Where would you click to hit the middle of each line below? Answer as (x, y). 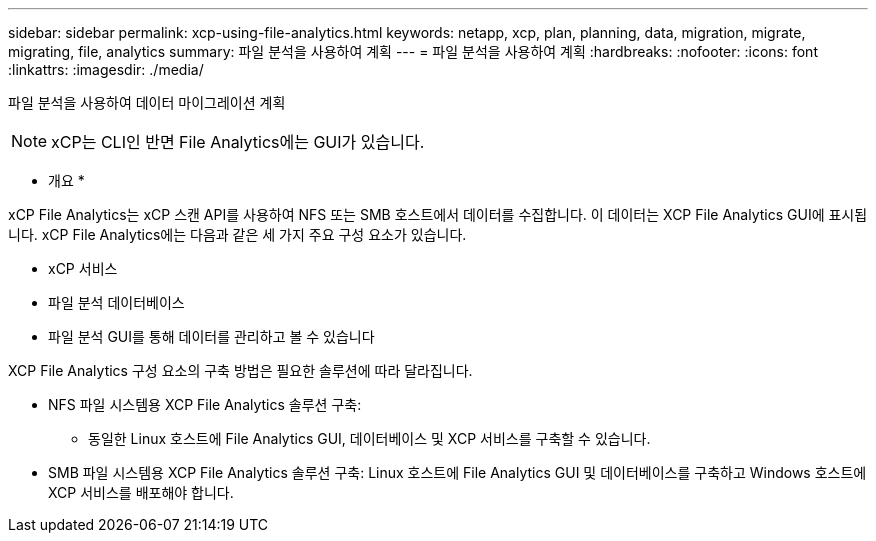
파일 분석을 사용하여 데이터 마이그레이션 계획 (147, 102)
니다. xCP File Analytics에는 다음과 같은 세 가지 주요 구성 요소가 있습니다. (237, 234)
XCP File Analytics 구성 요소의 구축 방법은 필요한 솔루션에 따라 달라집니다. (240, 370)
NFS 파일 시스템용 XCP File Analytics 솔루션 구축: (205, 404)
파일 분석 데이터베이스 (116, 302)
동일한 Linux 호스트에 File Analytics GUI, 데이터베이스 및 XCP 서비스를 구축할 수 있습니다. (369, 438)
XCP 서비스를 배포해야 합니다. (141, 492)
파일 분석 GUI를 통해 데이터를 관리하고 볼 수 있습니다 (211, 336)
